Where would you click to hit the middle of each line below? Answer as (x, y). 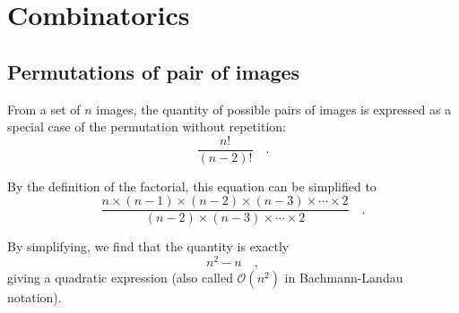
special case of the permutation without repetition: (147, 127)
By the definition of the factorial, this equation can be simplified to (192, 186)
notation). (35, 297)
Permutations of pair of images (154, 71)
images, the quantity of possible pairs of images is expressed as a (274, 109)
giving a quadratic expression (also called (120, 278)
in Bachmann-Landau (344, 278)
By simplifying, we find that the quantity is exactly (148, 246)
